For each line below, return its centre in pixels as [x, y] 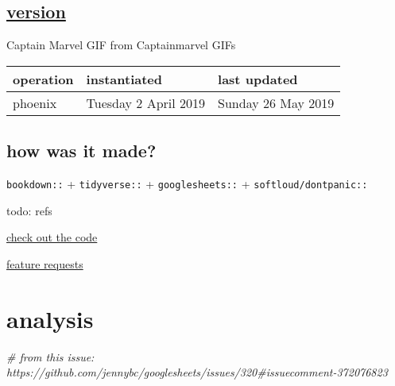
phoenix [35, 102]
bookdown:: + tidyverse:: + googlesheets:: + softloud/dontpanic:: [187, 183]
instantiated [124, 79]
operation [43, 79]
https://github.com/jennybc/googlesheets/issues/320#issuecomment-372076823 [197, 372]
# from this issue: [50, 356]
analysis [50, 318]
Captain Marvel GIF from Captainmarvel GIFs [121, 45]
